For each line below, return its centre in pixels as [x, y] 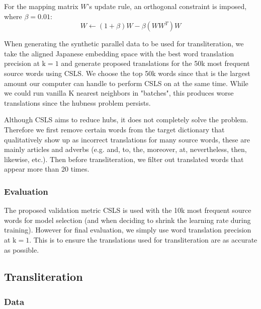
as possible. [22, 249]
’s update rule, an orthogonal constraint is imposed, [167, 6]
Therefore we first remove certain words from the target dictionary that [114, 129]
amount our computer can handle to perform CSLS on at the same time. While [126, 83]
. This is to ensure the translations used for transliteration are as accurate [143, 239]
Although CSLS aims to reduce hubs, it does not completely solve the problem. [126, 120]
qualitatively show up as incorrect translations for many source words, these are [127, 139]
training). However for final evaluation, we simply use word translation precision [128, 230]
